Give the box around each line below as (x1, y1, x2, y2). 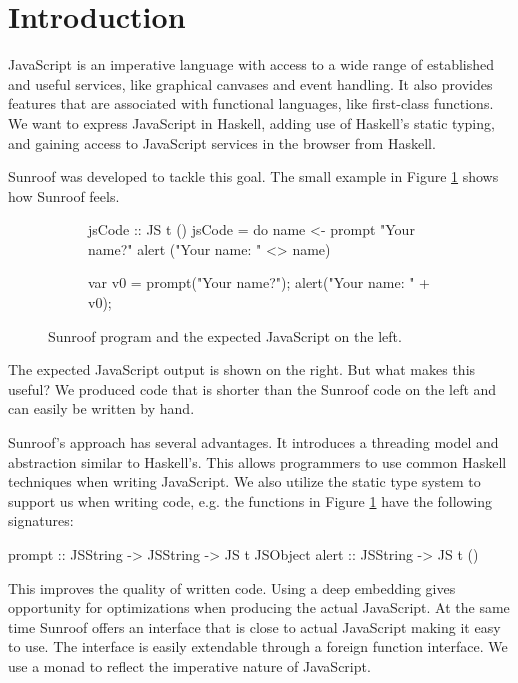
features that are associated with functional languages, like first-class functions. (8, 93, 494, 114)
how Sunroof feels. (8, 185, 120, 206)
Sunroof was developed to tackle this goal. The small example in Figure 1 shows (8, 166, 499, 187)
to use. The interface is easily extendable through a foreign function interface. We (8, 636, 508, 657)
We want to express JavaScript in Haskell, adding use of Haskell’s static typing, (8, 112, 495, 133)
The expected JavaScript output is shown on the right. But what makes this (8, 359, 476, 380)
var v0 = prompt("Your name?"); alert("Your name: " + (88, 272, 430, 293)
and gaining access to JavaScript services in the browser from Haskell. (8, 132, 436, 153)
